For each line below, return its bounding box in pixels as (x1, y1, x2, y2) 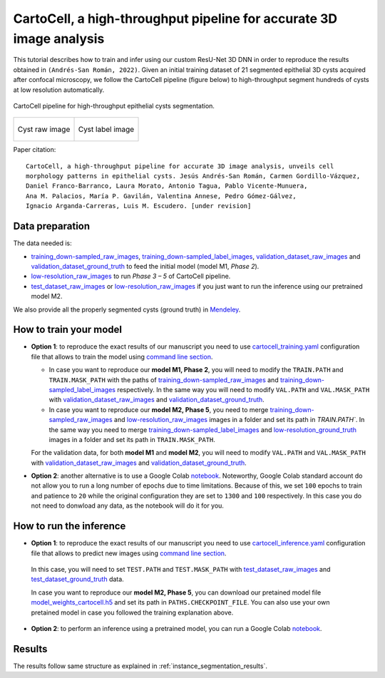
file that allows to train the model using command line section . (31, 352, 213, 361)
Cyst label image (78, 125, 135, 135)
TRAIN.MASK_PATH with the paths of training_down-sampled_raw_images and (48, 375, 279, 384)
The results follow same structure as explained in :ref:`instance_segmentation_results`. (13, 662, 267, 670)
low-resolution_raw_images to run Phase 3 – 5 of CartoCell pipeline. (31, 272, 231, 281)
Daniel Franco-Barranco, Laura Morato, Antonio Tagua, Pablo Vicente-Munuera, (26, 182, 308, 190)
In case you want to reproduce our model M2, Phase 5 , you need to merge (48, 405, 269, 414)
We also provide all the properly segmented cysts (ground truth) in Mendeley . (13, 305, 241, 314)
